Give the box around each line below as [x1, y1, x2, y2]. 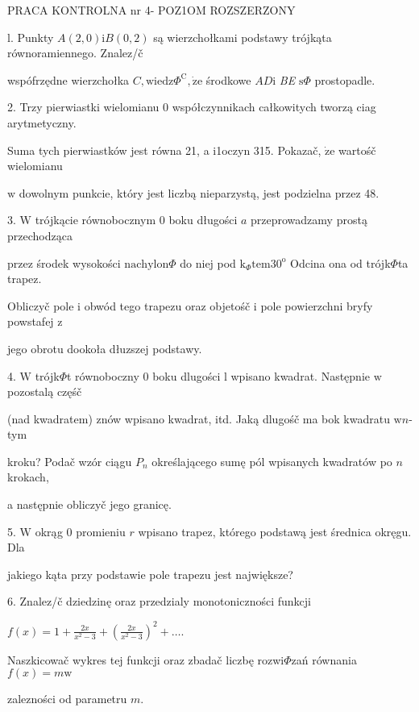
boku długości [168, 211, 238, 228]
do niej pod [180, 254, 236, 271]
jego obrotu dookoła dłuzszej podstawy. [7, 339, 202, 356]
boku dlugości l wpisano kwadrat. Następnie [152, 367, 370, 384]
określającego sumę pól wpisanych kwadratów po [151, 452, 392, 469]
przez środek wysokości [7, 254, 121, 271]
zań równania [291, 651, 357, 668]
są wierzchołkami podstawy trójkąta [153, 28, 332, 45]
